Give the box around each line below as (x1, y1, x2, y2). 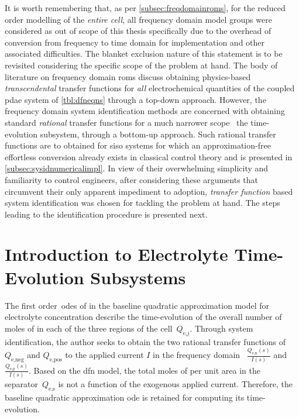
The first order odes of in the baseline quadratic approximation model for (5, 299, 270, 311)
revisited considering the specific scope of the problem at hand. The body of (5, 58, 278, 71)
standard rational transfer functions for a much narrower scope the (5, 116, 248, 128)
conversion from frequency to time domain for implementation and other (5, 36, 265, 48)
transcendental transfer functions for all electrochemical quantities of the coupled (5, 82, 295, 94)
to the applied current (65, 349, 144, 361)
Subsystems (90, 265, 186, 289)
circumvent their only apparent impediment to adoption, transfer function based (5, 185, 293, 197)
